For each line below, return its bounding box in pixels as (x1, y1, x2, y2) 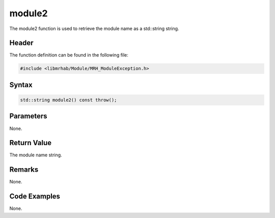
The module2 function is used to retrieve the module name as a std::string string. (9, 25, 179, 32)
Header (9, 39, 34, 47)
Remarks (9, 166, 39, 174)
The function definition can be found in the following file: (9, 52, 128, 58)
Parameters (9, 112, 47, 121)
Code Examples (9, 192, 61, 201)
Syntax (9, 80, 33, 89)
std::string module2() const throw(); (20, 97, 117, 103)
